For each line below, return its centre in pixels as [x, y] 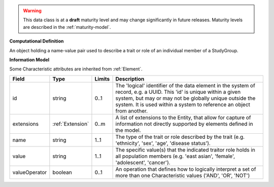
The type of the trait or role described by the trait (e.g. [180, 137]
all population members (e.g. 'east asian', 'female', [175, 156]
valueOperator [30, 172]
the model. [128, 130]
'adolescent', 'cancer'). [143, 162]
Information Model [29, 60]
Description [130, 79]
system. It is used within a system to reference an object [183, 104]
